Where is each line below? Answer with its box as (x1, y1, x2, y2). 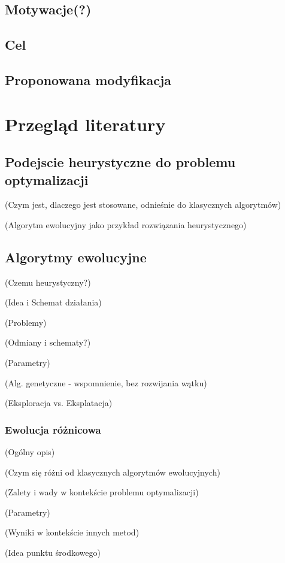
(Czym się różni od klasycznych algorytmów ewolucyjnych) (5, 465, 220, 478)
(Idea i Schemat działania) (5, 296, 102, 308)
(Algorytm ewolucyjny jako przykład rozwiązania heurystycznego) (5, 218, 247, 231)
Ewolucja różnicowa (5, 422, 101, 437)
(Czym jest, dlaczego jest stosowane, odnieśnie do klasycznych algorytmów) (5, 198, 281, 211)
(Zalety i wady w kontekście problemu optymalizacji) (5, 486, 199, 498)
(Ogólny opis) (5, 446, 55, 458)
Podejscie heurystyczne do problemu (5, 153, 236, 171)
